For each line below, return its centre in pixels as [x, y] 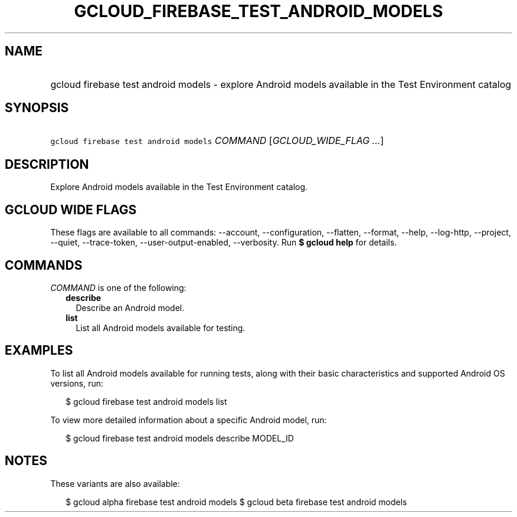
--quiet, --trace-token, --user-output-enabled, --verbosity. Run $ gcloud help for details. [224, 243]
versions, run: [77, 383]
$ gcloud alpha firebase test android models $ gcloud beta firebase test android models [236, 502]
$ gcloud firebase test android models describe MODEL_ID [180, 438]
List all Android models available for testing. [161, 328]
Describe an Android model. [130, 307]
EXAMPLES [39, 351]
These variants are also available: [115, 483]
